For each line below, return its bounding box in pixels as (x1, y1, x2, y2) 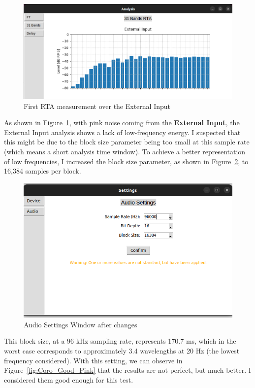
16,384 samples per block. (4, 166, 81, 176)
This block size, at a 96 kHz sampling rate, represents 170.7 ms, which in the (4, 336, 236, 346)
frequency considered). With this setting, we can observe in (4, 355, 183, 365)
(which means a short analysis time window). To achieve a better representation (4, 146, 246, 156)
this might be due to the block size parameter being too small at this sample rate (4, 137, 250, 147)
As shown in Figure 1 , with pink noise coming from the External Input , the (4, 117, 240, 128)
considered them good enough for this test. (4, 374, 133, 385)
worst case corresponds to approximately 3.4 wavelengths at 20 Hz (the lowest (4, 346, 240, 356)
